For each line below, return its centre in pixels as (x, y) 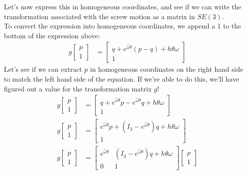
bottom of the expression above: (52, 35)
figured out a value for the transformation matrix (78, 88)
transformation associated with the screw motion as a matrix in (99, 16)
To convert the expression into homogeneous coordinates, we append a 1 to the (123, 26)
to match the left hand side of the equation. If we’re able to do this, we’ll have (122, 79)
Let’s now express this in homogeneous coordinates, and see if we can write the (123, 6)
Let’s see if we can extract (43, 69)
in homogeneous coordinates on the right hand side (166, 69)
